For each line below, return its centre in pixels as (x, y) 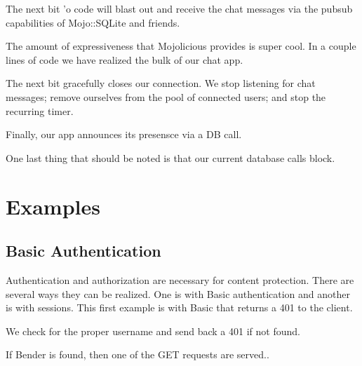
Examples (53, 206)
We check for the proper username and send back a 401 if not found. (153, 331)
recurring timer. (40, 110)
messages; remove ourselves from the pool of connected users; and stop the (166, 96)
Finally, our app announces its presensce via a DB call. (124, 134)
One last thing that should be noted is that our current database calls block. (170, 157)
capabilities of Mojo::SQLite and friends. (93, 22)
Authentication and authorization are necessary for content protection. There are (180, 279)
